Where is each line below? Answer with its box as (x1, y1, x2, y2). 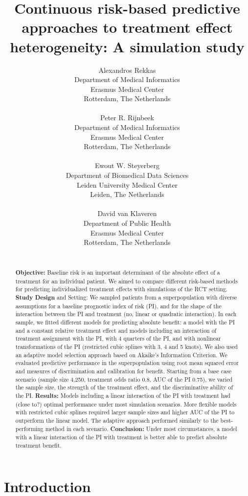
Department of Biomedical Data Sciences (66, 170, 189, 180)
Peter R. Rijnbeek (100, 112, 154, 123)
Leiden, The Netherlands (90, 189, 164, 199)
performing (15, 424, 44, 432)
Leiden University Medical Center (76, 179, 178, 190)
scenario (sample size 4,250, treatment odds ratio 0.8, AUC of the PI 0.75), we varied (15, 375, 233, 383)
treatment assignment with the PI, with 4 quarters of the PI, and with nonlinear (15, 334, 221, 343)
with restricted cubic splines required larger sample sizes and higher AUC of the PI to (15, 408, 235, 416)
